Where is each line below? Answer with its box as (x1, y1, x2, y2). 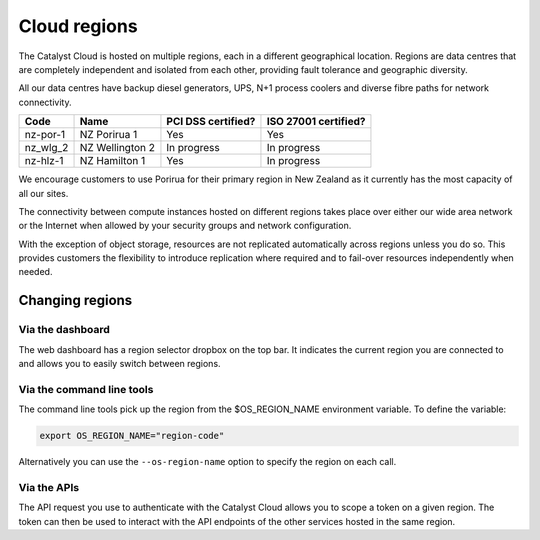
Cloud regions (18, 15, 139, 37)
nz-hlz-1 (24, 154, 64, 168)
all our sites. (18, 187, 69, 199)
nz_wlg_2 (24, 141, 69, 155)
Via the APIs (18, 480, 80, 494)
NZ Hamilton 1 (79, 154, 146, 168)
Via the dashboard (18, 323, 110, 337)
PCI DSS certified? (166, 115, 256, 129)
